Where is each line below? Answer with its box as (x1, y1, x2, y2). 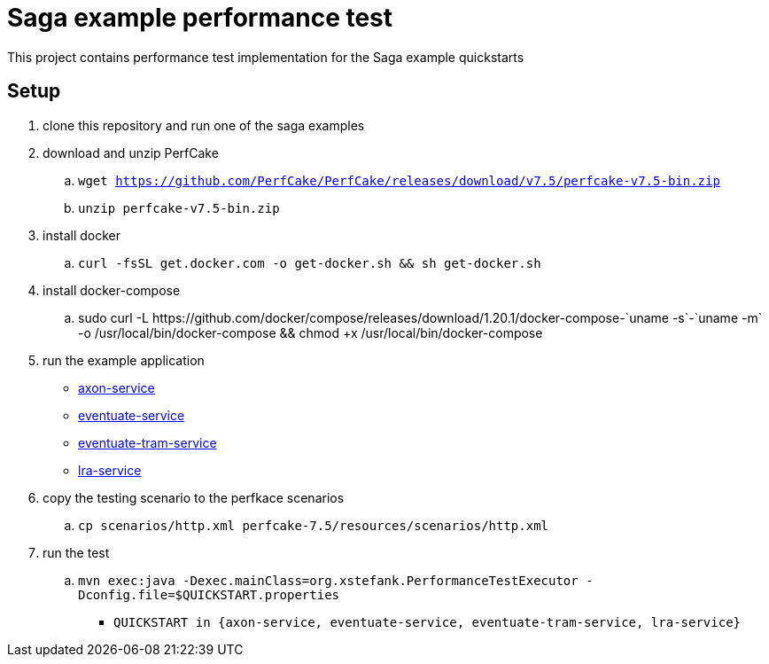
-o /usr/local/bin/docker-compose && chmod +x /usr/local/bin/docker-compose (78, 324, 543, 340)
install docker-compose (43, 282, 181, 298)
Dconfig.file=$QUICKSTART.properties (78, 587, 340, 602)
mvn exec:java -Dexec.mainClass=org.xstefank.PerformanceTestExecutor (78, 573, 579, 588)
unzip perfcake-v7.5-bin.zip (78, 200, 280, 215)
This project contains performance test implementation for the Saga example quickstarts (7, 49, 524, 65)
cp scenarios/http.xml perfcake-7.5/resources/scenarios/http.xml (78, 518, 549, 533)
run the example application (43, 352, 205, 368)
